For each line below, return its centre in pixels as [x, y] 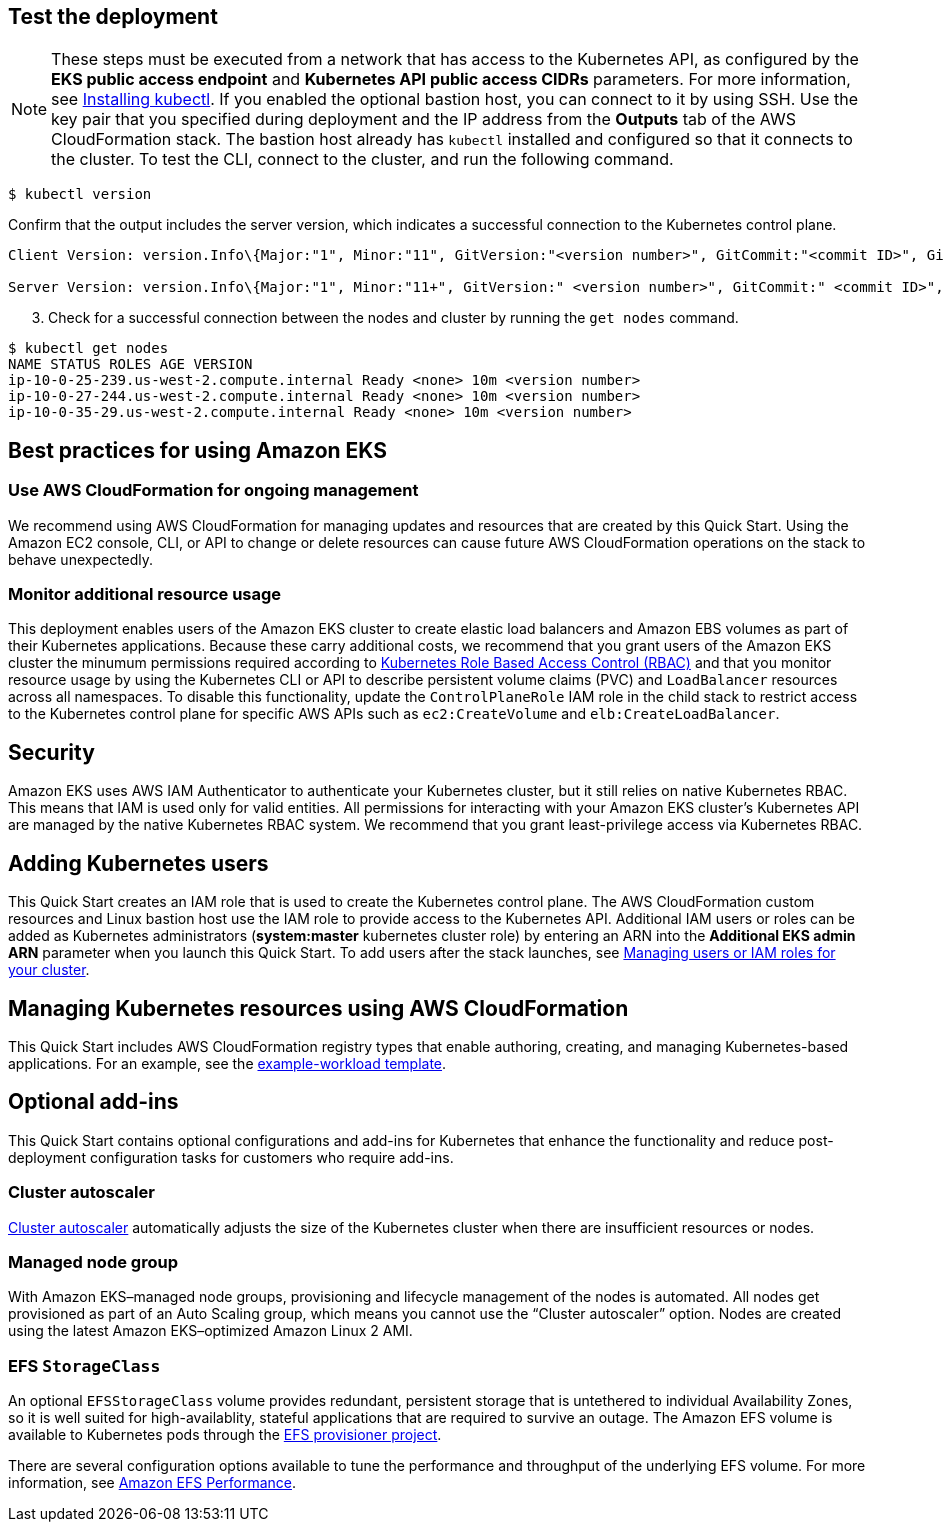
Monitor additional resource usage [145, 594]
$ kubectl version [80, 194]
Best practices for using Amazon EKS [197, 450]
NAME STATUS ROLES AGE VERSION [130, 364]
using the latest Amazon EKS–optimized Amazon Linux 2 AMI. [210, 1331]
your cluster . [49, 970]
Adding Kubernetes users [138, 863]
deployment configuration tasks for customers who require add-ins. [231, 1157]
